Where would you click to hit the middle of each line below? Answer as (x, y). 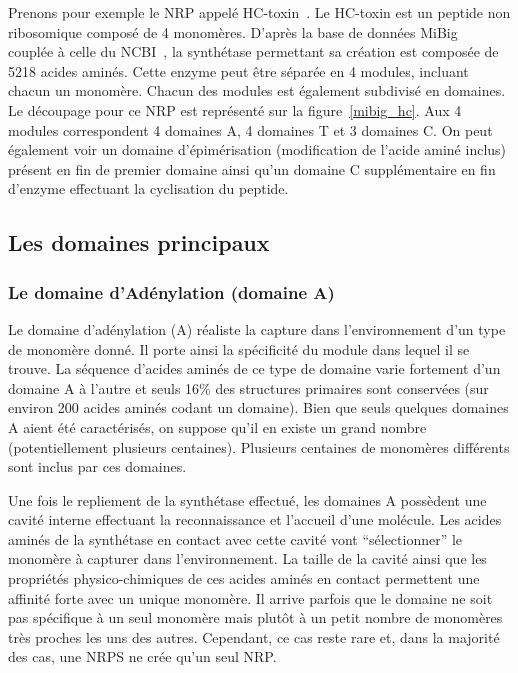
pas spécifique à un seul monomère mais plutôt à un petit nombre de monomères (255, 617)
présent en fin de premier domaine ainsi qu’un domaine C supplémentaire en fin (252, 168)
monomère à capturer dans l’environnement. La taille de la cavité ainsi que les (247, 558)
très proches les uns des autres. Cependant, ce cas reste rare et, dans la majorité (254, 636)
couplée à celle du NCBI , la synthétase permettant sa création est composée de (253, 51)
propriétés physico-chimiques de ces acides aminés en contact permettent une (244, 578)
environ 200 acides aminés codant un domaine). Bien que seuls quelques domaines (258, 407)
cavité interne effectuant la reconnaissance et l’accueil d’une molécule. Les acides (255, 519)
